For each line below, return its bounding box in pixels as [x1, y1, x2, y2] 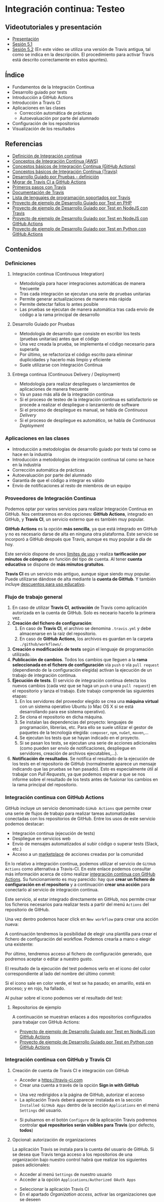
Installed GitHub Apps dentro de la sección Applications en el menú [19, 1102, 159, 1108]
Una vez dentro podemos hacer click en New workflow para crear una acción [5, 916, 159, 922]
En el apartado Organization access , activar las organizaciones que [19, 1191, 156, 1197]
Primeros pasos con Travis [12, 184, 66, 190]
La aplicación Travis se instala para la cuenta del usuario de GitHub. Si [12, 1146, 154, 1152]
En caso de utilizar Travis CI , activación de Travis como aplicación [12, 604, 147, 611]
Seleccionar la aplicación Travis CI [19, 1186, 89, 1192]
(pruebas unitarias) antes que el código [19, 336, 99, 342]
